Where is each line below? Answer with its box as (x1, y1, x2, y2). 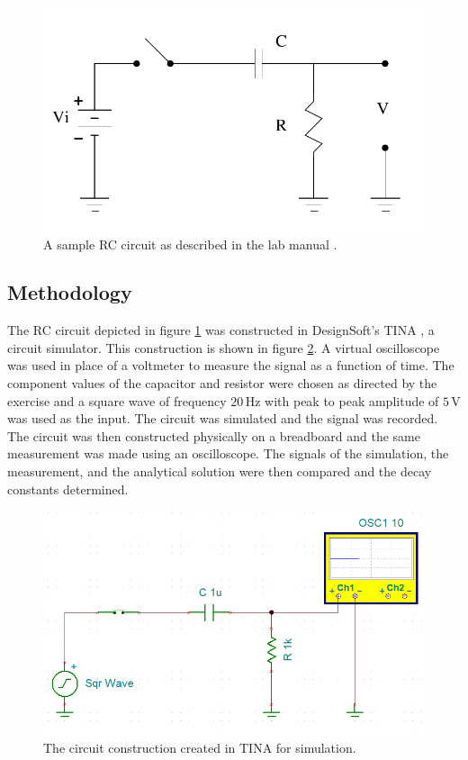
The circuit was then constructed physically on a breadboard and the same (7, 426, 420, 445)
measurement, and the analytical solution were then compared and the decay (7, 462, 432, 481)
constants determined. (7, 479, 129, 498)
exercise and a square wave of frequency (7, 391, 227, 410)
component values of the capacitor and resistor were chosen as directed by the (7, 374, 437, 393)
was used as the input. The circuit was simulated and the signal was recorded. (7, 409, 438, 428)
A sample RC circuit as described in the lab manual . (43, 234, 337, 253)
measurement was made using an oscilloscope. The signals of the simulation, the (7, 444, 449, 463)
